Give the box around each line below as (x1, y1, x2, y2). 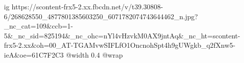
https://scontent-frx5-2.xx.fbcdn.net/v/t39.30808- (11, 1, 163, 11)
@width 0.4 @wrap (66, 49, 123, 60)
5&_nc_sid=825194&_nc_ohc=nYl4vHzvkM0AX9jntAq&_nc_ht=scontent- (4, 30, 241, 40)
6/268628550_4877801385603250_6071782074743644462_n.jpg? (4, 11, 198, 21)
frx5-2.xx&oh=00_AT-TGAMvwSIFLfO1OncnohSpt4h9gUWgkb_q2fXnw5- (4, 40, 236, 50)
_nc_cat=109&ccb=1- (4, 21, 73, 31)
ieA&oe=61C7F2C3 (4, 49, 64, 60)
